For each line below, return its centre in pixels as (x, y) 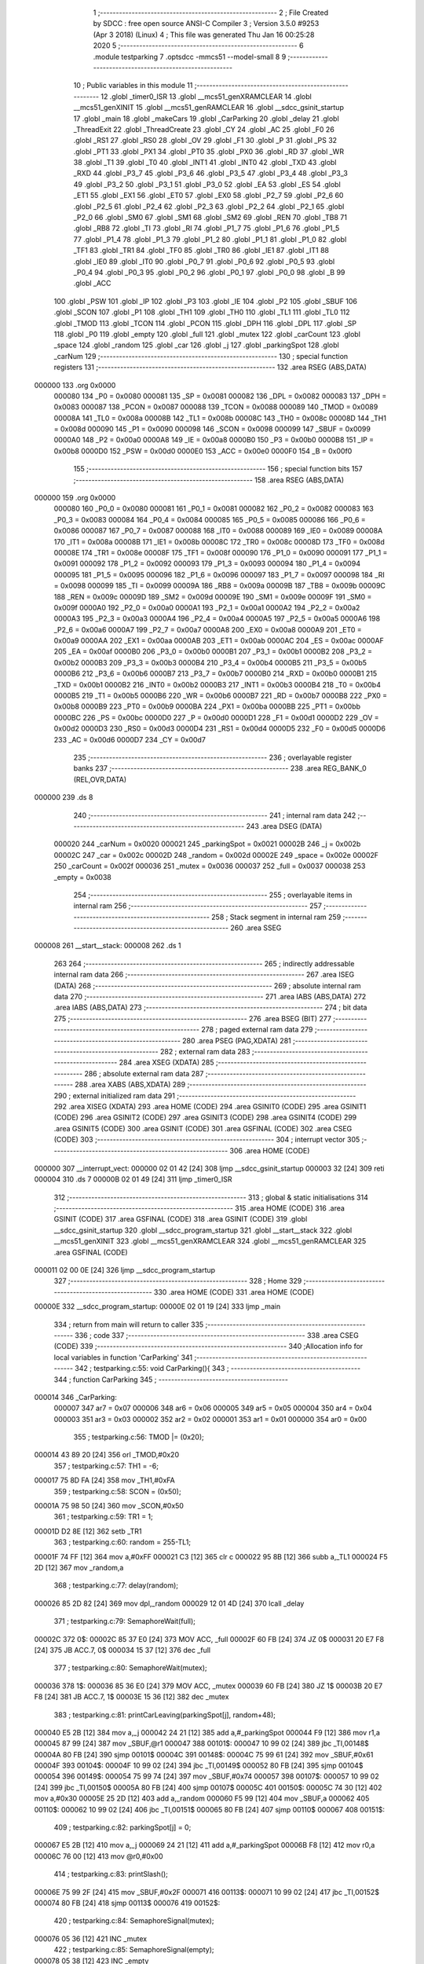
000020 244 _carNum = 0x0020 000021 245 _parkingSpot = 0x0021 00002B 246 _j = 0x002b (207, 844)
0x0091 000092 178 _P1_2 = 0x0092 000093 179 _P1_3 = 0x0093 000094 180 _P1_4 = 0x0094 (207, 564)
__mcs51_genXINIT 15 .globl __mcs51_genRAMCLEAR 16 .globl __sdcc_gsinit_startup (209, 108)
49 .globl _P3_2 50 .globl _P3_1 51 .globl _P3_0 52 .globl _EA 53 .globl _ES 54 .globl (207, 184)
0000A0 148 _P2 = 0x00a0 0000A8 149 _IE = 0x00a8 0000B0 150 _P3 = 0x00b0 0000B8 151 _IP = (214, 440)
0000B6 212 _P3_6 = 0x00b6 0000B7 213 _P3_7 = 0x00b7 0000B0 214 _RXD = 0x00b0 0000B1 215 (216, 674)
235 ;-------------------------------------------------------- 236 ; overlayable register (213, 757)
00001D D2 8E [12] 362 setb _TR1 (88, 1531)
